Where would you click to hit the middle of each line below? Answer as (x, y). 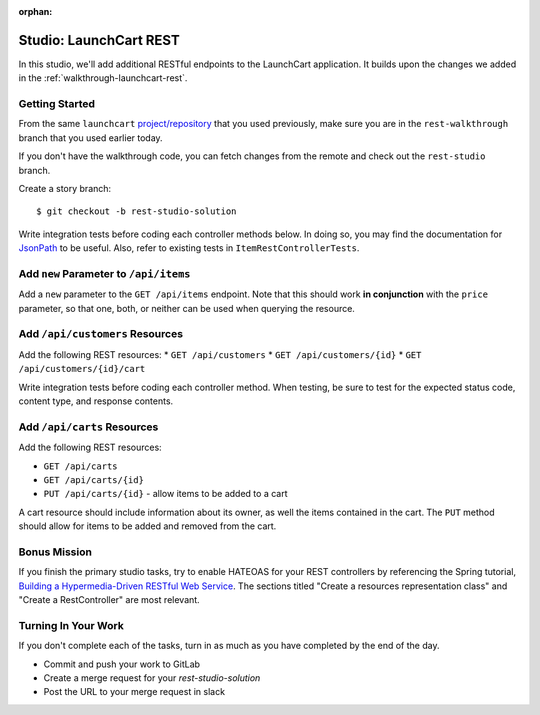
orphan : (35, 11)
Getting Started (56, 104)
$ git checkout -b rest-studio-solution (136, 211)
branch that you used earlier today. (91, 137)
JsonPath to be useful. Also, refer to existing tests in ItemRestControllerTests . (189, 248)
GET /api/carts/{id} (94, 479)
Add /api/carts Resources (88, 427)
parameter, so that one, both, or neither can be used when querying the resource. (186, 308)
